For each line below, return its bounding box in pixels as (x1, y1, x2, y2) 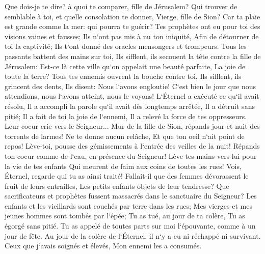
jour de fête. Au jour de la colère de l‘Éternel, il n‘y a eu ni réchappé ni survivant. (5, 230, 261, 241)
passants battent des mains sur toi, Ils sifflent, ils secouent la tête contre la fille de (5, 50, 261, 61)
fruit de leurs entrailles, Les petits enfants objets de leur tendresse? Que (5, 180, 229, 191)
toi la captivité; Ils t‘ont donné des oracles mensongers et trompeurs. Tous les (5, 41, 247, 51)
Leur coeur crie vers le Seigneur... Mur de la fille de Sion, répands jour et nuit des (5, 121, 260, 131)
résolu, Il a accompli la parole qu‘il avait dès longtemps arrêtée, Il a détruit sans (5, 100, 255, 111)
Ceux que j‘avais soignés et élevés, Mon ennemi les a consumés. (5, 240, 202, 251)
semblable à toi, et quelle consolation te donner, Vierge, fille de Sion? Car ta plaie (5, 11, 260, 21)
